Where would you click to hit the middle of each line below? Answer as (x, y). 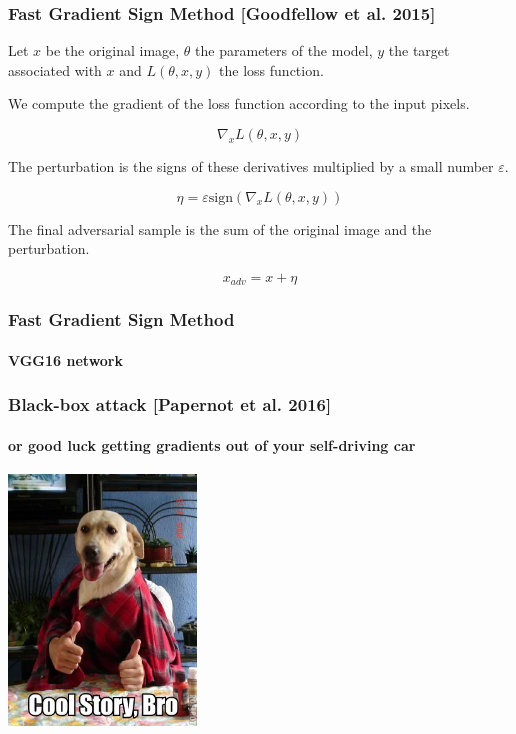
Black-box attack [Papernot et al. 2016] (170, 404)
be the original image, (112, 50)
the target (419, 50)
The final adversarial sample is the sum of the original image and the (220, 228)
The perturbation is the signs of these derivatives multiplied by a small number (251, 166)
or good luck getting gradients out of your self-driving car (212, 444)
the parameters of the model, (284, 50)
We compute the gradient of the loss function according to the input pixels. (239, 103)
